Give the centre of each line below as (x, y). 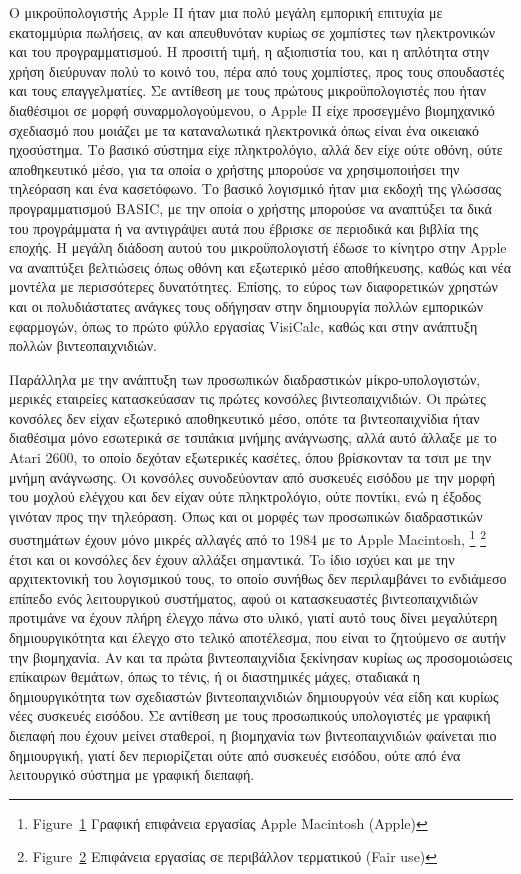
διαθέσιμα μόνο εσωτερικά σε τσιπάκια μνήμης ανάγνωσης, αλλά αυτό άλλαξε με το (253, 437)
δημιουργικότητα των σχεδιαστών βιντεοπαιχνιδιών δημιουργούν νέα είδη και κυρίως (254, 695)
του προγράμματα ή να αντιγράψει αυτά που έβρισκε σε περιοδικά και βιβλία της (243, 227)
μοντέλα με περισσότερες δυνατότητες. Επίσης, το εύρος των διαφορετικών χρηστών (253, 286)
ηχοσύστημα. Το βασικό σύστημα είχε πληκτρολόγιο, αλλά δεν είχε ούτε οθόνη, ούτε (256, 149)
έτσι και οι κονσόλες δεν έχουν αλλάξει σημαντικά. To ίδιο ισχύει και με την (232, 558)
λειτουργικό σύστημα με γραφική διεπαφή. (132, 774)
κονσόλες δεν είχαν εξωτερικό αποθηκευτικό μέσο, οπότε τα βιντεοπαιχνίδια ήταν (244, 417)
